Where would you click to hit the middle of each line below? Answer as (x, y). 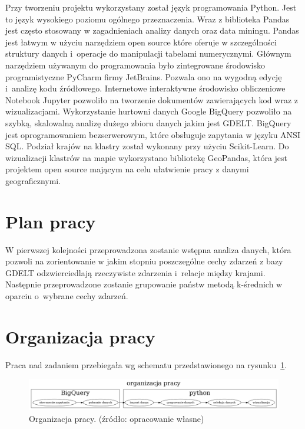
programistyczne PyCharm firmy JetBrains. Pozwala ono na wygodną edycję (144, 76)
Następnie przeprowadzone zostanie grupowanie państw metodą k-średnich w (144, 284)
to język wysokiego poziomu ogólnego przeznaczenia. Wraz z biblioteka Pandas (147, 19)
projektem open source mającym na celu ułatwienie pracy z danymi (127, 169)
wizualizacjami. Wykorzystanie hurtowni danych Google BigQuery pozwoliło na (149, 111)
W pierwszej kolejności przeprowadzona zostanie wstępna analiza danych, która (148, 249)
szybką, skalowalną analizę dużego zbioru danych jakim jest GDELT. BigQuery (148, 122)
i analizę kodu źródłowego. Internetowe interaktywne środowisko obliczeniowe (145, 88)
